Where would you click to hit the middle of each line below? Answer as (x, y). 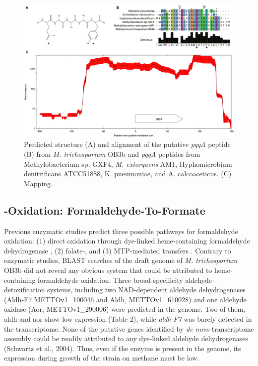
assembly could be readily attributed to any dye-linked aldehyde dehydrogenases (126, 338)
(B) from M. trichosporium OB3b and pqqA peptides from (112, 154)
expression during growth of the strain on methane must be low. (102, 358)
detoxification (25, 290)
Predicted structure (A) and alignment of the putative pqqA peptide (127, 144)
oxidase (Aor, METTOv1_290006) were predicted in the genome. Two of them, (125, 309)
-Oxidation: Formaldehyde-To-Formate (105, 210)
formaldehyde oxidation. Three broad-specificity (110, 280)
